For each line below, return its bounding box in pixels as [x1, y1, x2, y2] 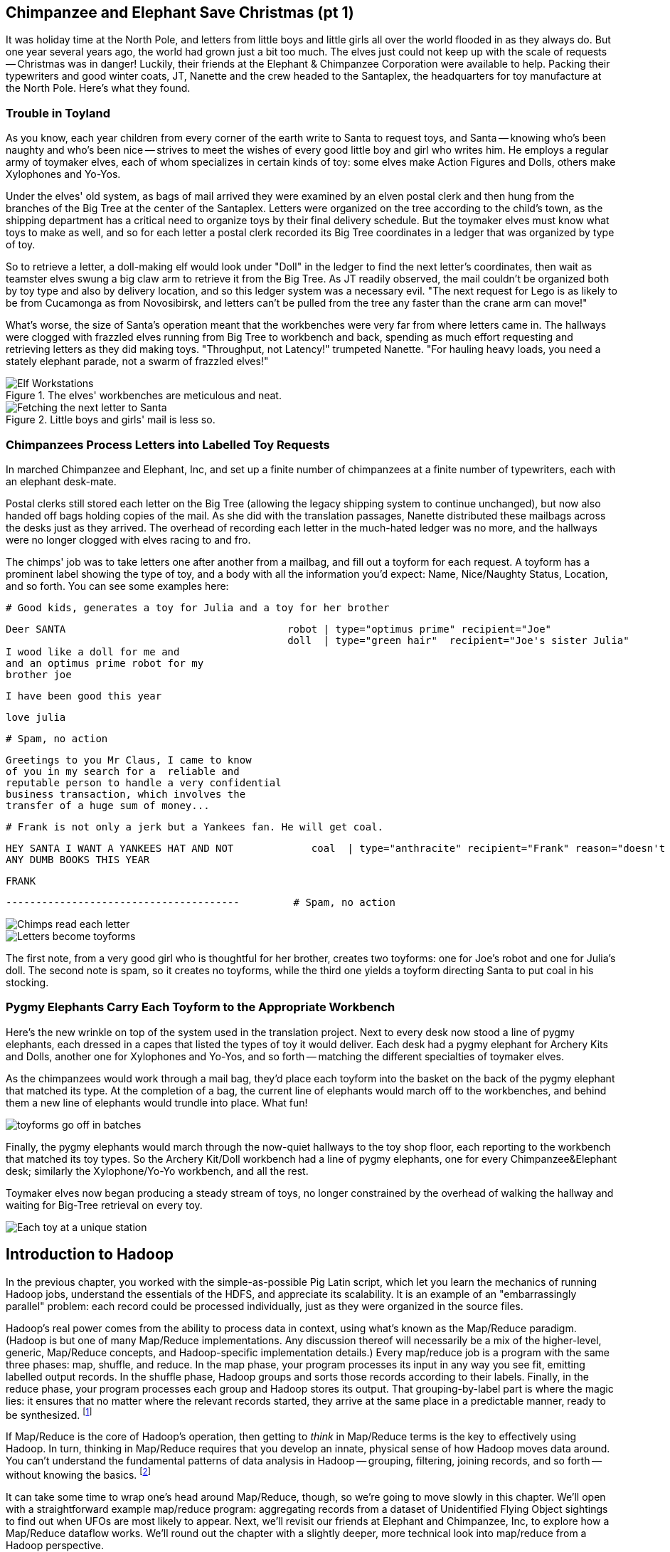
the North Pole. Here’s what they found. [6, 82, 191, 95]
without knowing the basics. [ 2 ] [6, 1467, 151, 1481]
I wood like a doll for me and [6, 645, 180, 658]
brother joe [6, 668, 72, 680]
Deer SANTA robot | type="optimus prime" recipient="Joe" [6, 623, 552, 635]
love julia [6, 711, 66, 723]
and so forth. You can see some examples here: [6, 579, 229, 592]
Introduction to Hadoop [6, 1245, 174, 1264]
